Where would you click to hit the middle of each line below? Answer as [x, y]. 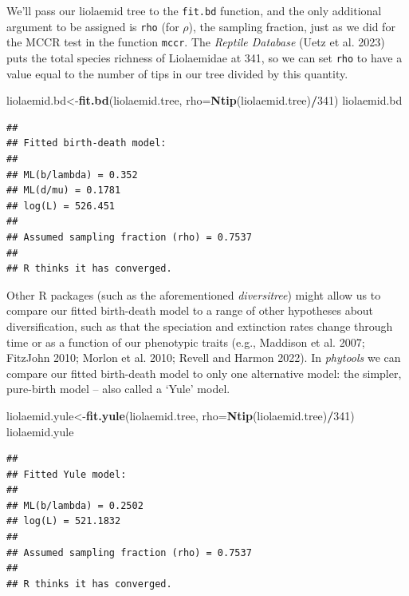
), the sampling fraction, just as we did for [292, 26]
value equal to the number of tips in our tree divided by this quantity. [177, 73]
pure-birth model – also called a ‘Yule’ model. [118, 389]
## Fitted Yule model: [67, 474]
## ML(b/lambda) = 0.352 [72, 175]
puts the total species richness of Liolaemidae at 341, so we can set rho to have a [204, 57]
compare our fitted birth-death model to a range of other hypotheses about [190, 310]
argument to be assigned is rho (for [93, 26]
